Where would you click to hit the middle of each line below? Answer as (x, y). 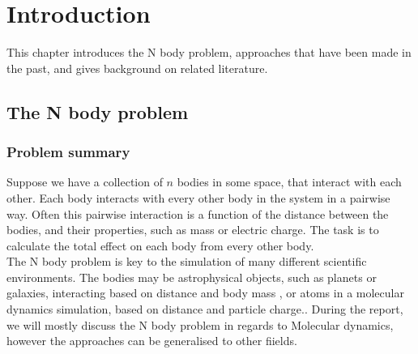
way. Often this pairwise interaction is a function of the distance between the (198, 213)
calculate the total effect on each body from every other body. (160, 245)
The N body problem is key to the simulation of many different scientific (187, 261)
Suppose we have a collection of (85, 182)
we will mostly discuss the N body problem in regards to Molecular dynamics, (200, 324)
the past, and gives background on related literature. (137, 68)
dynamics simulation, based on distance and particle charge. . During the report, (205, 309)
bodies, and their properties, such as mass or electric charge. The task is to (193, 230)
